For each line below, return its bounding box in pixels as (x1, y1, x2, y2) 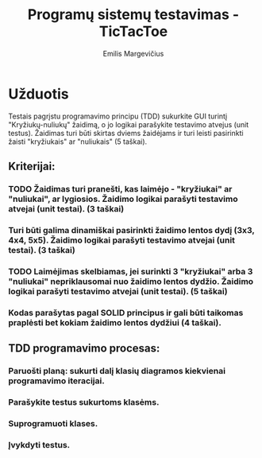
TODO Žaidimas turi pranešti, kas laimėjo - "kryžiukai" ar (8, 184, 233, 194)
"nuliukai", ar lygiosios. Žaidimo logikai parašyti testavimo (8, 193, 238, 204)
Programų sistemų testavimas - (27, 6, 240, 24)
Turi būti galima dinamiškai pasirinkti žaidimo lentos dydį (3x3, (8, 224, 255, 235)
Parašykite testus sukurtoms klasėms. (8, 397, 160, 407)
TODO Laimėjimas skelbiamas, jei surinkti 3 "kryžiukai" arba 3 (8, 266, 253, 277)
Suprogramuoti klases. (8, 417, 98, 429)
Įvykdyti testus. (8, 439, 71, 450)
